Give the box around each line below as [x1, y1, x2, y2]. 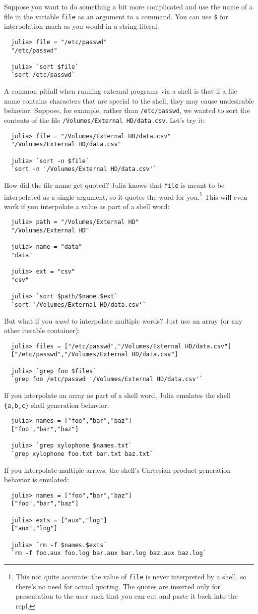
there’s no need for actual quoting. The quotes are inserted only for [15, 581, 221, 591]
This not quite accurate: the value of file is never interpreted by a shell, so [15, 571, 247, 582]
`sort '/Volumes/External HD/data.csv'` [11, 301, 146, 308]
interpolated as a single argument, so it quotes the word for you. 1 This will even [4, 190, 248, 202]
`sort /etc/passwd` [11, 71, 75, 79]
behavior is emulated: [4, 474, 69, 485]
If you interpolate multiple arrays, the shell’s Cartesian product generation [4, 464, 231, 475]
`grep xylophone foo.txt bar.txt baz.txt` [11, 450, 153, 457]
